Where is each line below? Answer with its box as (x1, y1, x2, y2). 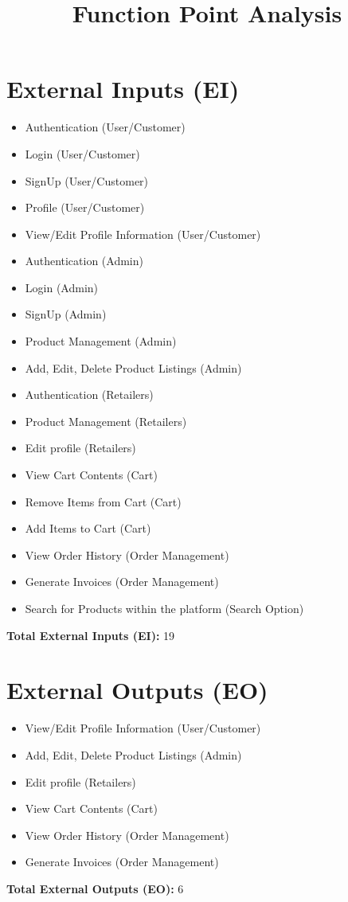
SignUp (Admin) (25, 306, 107, 322)
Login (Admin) (25, 279, 99, 295)
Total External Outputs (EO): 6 (6, 880, 184, 896)
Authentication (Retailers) (25, 386, 154, 403)
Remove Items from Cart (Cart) (25, 493, 182, 510)
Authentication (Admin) (25, 252, 143, 269)
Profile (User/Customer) (25, 199, 145, 216)
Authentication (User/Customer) (25, 119, 186, 135)
